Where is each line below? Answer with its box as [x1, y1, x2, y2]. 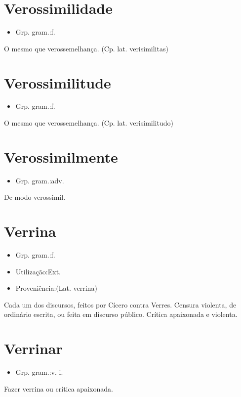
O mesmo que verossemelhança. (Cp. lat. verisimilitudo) [4, 118, 173, 128]
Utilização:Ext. [15, 266, 61, 276]
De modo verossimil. [4, 192, 66, 202]
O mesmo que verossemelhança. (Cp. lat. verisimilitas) [4, 43, 168, 53]
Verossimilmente [4, 146, 118, 167]
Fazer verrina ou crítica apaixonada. [4, 383, 113, 394]
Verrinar [4, 338, 63, 358]
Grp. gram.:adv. [15, 175, 64, 185]
